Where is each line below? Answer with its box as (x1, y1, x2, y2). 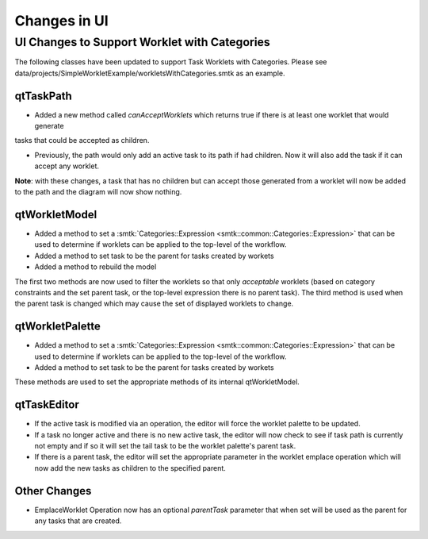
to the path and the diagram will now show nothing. (14, 187, 182, 197)
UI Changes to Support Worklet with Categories (14, 35, 271, 49)
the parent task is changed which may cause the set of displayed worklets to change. (14, 298, 294, 309)
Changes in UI (14, 12, 109, 29)
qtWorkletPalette (14, 320, 101, 333)
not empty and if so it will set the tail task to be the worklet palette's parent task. (34, 441, 296, 451)
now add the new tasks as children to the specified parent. (34, 463, 226, 472)
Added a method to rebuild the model (34, 262, 157, 271)
